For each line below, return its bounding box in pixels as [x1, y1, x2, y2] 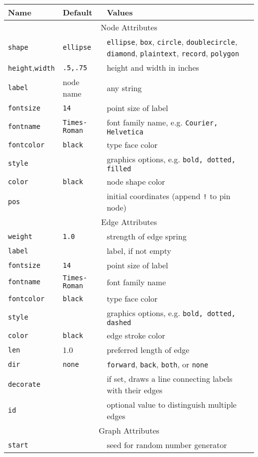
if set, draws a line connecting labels [107, 373, 233, 384]
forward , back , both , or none [107, 358, 208, 370]
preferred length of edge [107, 344, 190, 355]
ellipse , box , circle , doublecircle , [107, 36, 238, 47]
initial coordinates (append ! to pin [107, 190, 231, 202]
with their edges [107, 384, 163, 396]
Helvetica [107, 128, 143, 136]
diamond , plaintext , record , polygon [107, 47, 239, 59]
